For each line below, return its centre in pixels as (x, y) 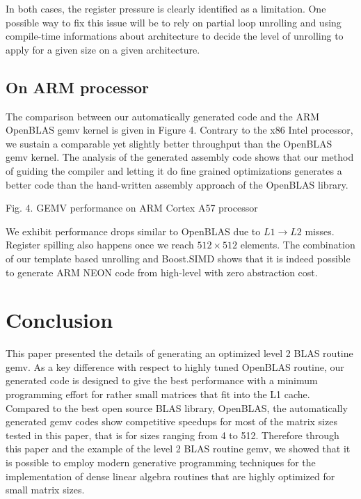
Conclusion (59, 320)
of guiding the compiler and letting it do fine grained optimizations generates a (174, 170)
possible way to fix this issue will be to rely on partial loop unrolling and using (174, 22)
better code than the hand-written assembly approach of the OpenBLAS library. (177, 184)
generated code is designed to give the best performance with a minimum (162, 380)
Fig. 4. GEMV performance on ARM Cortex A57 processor (132, 208)
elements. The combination (298, 245)
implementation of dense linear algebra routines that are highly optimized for (170, 476)
